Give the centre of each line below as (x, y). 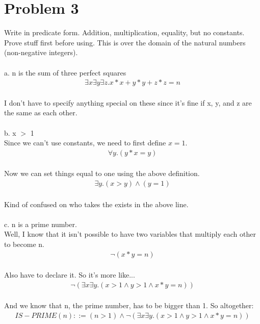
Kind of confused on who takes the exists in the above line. (96, 204)
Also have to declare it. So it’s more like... (70, 275)
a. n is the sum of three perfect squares (65, 72)
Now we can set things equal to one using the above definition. (102, 173)
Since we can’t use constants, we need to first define (85, 143)
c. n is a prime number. (41, 224)
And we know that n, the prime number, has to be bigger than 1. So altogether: (129, 305)
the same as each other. (41, 113)
